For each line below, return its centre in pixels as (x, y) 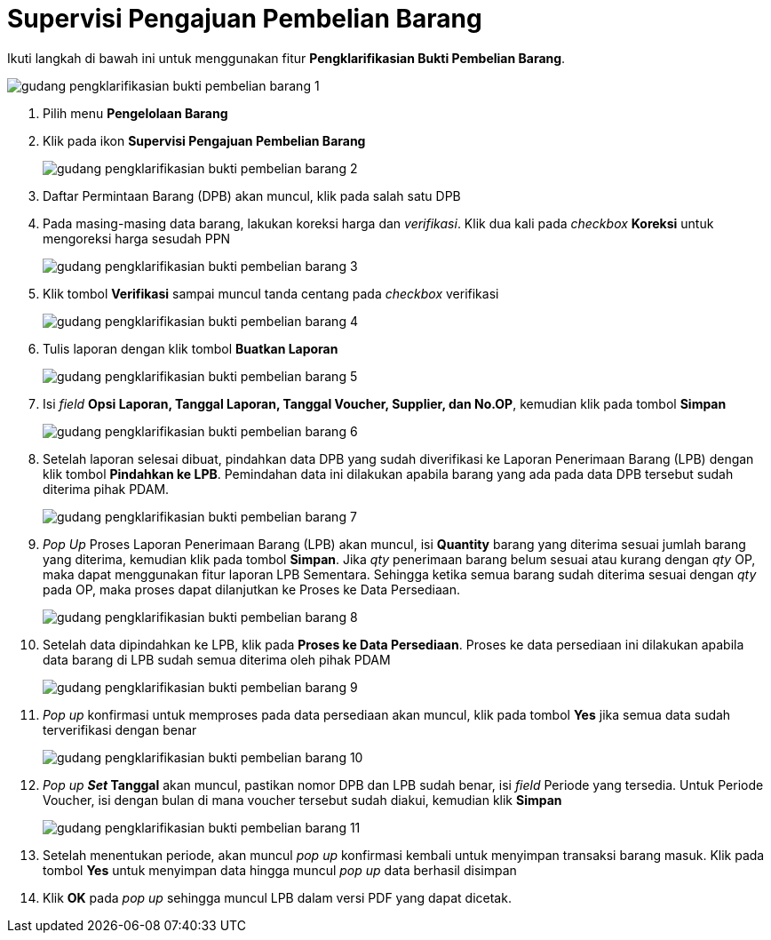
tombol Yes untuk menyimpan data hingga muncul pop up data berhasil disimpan (280, 870)
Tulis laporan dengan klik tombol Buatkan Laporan (191, 348)
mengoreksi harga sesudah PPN (137, 238)
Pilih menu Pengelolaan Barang (135, 113)
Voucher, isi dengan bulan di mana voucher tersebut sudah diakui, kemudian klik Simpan (302, 800)
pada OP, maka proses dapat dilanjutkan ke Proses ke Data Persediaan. (251, 589)
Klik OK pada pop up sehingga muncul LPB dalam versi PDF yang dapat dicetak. (277, 897)
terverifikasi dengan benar (120, 729)
